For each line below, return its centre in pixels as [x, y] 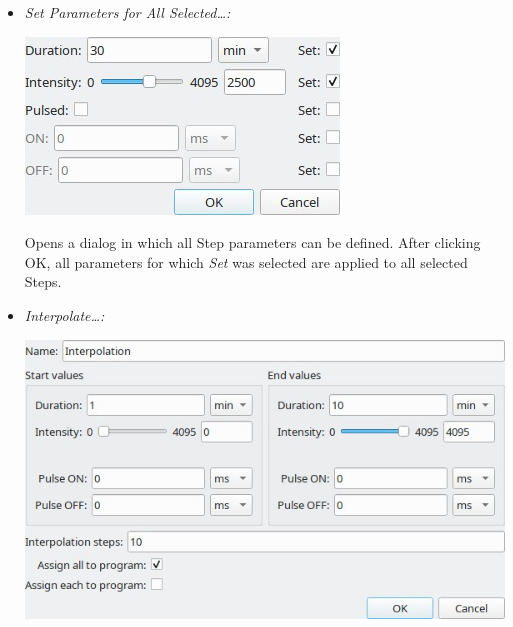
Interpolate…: [64, 314]
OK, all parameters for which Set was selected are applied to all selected [246, 261]
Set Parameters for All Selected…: [127, 12]
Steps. [43, 281]
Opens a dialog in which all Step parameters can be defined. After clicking [252, 242]
